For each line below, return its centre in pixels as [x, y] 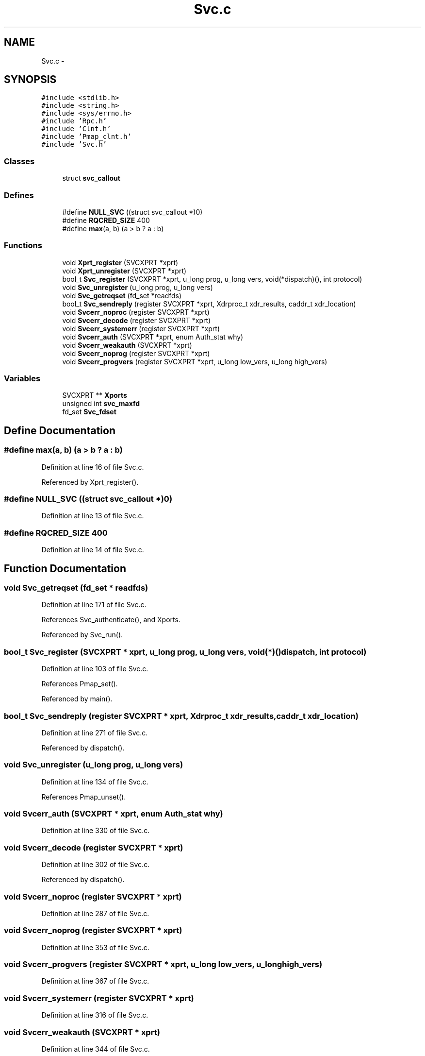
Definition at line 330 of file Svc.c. [96, 831]
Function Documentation [65, 568]
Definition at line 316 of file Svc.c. [95, 1015]
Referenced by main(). [77, 699]
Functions [23, 246]
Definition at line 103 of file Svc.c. [95, 669]
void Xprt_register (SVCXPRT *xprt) [120, 262]
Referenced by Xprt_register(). [90, 482]
